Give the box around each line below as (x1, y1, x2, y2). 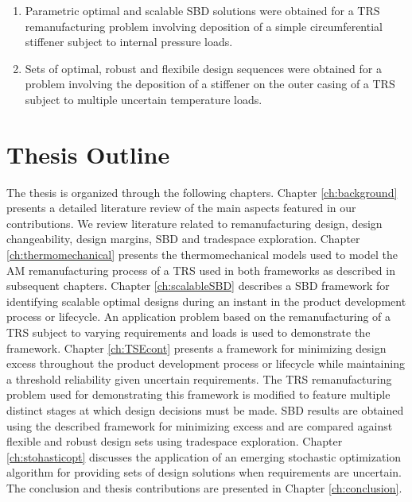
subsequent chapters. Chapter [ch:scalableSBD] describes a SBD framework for (6, 277, 390, 294)
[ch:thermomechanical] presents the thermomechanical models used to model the (6, 246, 398, 263)
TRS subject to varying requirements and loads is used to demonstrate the (6, 324, 371, 341)
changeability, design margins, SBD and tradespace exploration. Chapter (6, 230, 360, 247)
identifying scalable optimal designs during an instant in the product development (6, 292, 406, 309)
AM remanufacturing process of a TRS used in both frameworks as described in (6, 261, 395, 278)
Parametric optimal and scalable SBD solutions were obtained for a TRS (25, 2, 380, 18)
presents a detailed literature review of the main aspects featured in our (6, 199, 356, 216)
